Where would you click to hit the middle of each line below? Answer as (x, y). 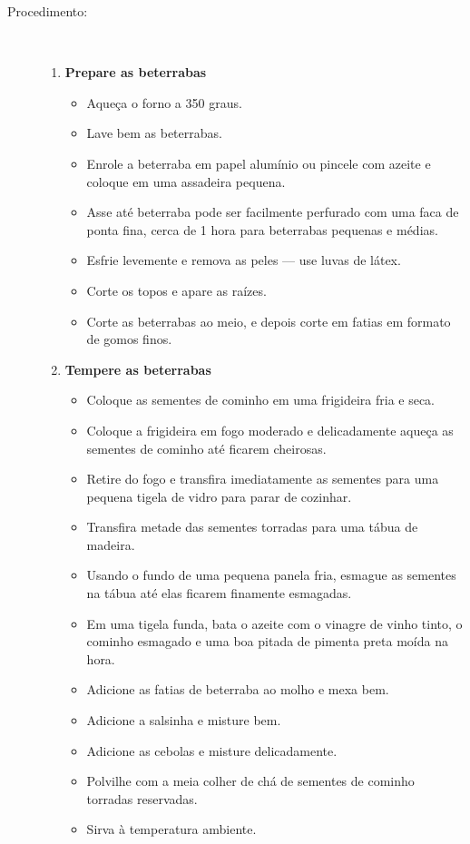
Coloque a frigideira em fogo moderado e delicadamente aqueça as (270, 430)
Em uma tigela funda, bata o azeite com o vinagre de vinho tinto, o (274, 623)
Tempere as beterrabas (138, 369)
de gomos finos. (129, 339)
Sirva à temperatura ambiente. (171, 829)
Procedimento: (48, 11)
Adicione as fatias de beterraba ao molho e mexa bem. (238, 689)
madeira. (111, 544)
